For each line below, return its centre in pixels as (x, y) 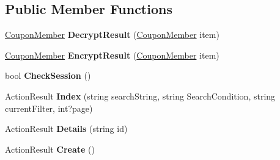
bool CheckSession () (48, 75)
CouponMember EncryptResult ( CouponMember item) (112, 55)
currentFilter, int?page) (49, 108)
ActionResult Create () (50, 149)
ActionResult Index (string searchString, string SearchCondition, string (140, 96)
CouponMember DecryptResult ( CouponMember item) (112, 35)
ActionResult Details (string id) (66, 129)
